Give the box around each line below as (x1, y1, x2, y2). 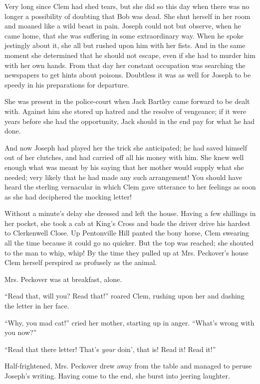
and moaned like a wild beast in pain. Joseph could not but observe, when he (4, 20, 241, 31)
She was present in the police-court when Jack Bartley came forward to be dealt (4, 96, 250, 106)
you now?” (4, 327, 37, 337)
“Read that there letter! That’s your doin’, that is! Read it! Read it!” (4, 343, 216, 354)
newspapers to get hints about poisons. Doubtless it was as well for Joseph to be (4, 69, 251, 80)
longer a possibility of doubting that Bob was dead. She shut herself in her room (4, 10, 251, 21)
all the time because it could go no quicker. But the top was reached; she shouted (4, 237, 254, 248)
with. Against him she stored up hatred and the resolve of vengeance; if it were (4, 105, 247, 116)
